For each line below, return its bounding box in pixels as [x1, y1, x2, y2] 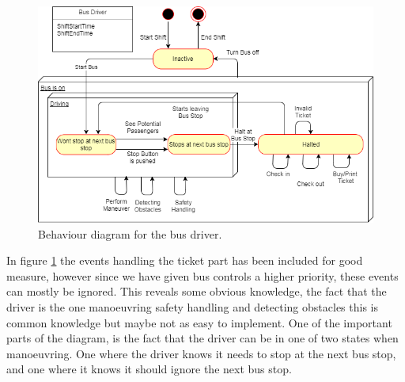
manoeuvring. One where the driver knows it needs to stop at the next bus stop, [6, 345, 396, 361]
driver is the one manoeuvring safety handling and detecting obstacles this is [6, 298, 378, 315]
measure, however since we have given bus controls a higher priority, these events [6, 267, 399, 284]
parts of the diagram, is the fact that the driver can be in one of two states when [6, 330, 399, 346]
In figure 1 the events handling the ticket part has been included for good [6, 252, 363, 269]
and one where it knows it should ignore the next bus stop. [6, 361, 292, 377]
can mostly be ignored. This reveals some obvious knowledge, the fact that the [6, 283, 387, 300]
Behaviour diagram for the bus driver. [38, 225, 222, 242]
